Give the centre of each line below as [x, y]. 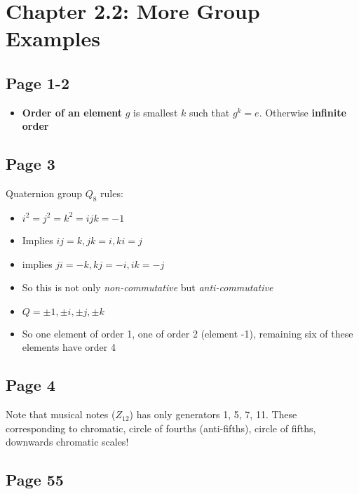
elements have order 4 [69, 347]
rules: [112, 193]
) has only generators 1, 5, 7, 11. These [213, 414]
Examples [53, 38]
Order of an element [72, 112]
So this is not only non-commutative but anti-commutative [148, 287]
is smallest [156, 112]
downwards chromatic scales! [67, 442]
